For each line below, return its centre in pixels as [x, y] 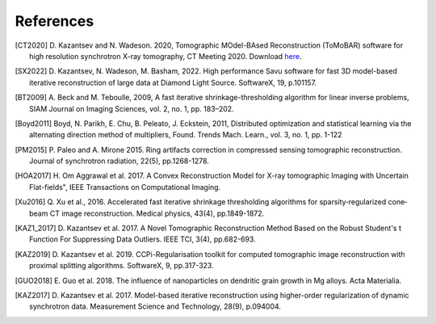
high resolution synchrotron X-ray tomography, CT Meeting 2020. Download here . [166, 56]
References [55, 21]
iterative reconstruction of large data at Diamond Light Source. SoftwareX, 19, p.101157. [173, 82]
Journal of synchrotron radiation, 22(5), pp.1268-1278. [119, 161]
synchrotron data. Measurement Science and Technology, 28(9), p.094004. [155, 306]
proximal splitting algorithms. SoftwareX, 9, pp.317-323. [122, 266]
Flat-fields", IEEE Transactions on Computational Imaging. [125, 187]
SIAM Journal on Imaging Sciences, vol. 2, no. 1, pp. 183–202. [132, 108]
